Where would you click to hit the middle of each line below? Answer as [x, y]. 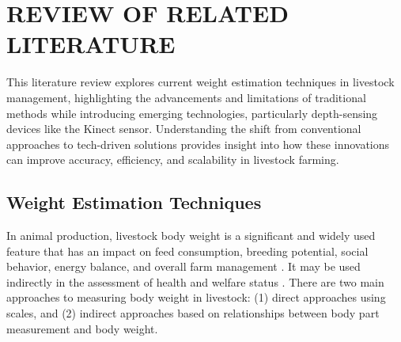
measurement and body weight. [82, 328]
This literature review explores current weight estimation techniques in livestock [200, 82]
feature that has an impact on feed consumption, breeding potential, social [187, 251]
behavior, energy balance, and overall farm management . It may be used [183, 266]
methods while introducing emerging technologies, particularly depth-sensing [192, 113]
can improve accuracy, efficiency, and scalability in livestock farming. [173, 160]
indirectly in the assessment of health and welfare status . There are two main [195, 281]
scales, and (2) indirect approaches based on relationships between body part [193, 313]
